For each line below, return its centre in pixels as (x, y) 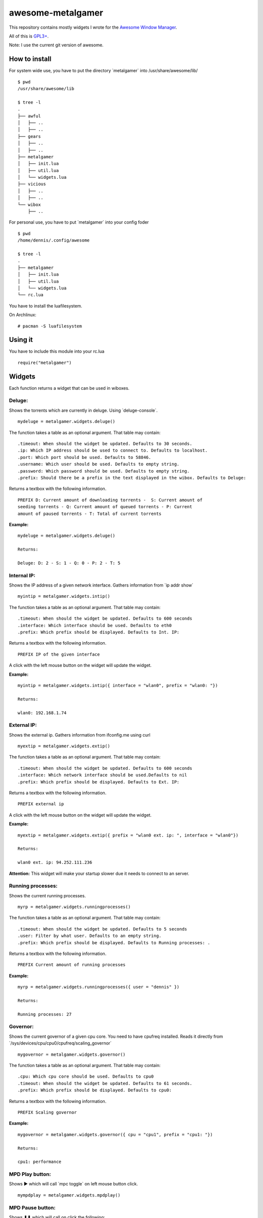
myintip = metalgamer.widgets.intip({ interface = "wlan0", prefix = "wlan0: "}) (118, 685)
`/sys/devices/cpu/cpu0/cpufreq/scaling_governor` (60, 1043)
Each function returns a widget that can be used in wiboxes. (69, 388)
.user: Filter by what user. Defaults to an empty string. (90, 936)
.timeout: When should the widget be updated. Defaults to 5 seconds (103, 929)
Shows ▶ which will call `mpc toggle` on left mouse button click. (74, 1184)
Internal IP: (22, 575)
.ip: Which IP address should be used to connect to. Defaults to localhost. (113, 450)
